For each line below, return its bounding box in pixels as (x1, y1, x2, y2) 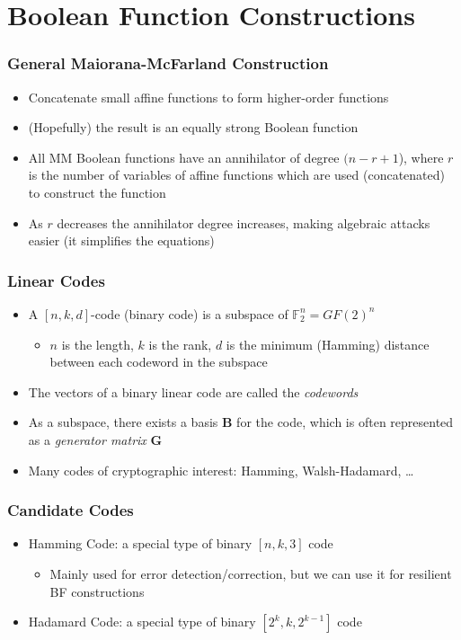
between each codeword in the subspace (49, 352, 268, 371)
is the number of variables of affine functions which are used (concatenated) (28, 165, 445, 184)
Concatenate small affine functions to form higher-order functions (28, 87, 389, 106)
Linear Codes (7, 269, 105, 291)
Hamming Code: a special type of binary (28, 534, 253, 553)
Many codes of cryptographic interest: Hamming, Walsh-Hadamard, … (28, 460, 414, 479)
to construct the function (28, 182, 166, 201)
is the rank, (148, 334, 212, 353)
